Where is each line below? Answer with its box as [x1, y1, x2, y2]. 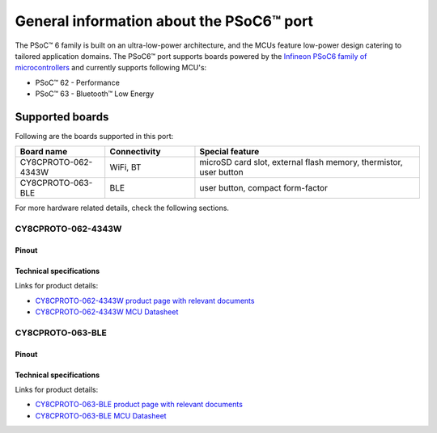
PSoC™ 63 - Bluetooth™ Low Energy [35, 89, 155, 99]
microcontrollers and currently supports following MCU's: [15, 63, 207, 73]
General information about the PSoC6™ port [15, 12, 314, 30]
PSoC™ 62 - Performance [35, 78, 121, 87]
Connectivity [109, 146, 161, 158]
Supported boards [15, 110, 109, 124]
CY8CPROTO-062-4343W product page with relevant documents [35, 296, 255, 305]
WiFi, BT [109, 162, 142, 173]
